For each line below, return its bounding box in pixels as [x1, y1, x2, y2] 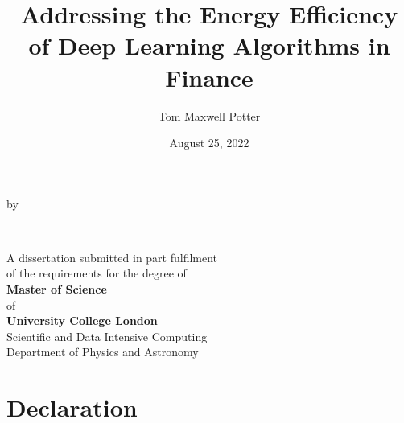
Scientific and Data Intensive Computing [6, 327, 208, 344]
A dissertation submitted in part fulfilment [6, 248, 218, 265]
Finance [165, 60, 254, 93]
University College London [6, 312, 158, 329]
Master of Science [6, 281, 107, 298]
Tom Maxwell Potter [158, 107, 261, 124]
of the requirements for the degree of [6, 265, 187, 281]
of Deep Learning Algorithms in [28, 29, 390, 62]
